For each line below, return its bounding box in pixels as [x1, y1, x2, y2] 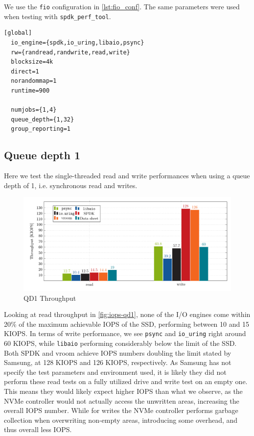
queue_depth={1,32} [11, 116, 74, 123]
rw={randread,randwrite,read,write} [11, 48, 130, 56]
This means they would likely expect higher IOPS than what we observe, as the [4, 386, 243, 396]
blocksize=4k [11, 58, 53, 66]
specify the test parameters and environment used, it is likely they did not [4, 366, 227, 377]
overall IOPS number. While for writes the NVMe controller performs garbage [4, 405, 238, 415]
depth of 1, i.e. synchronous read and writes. [4, 180, 138, 190]
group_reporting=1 [11, 125, 71, 133]
